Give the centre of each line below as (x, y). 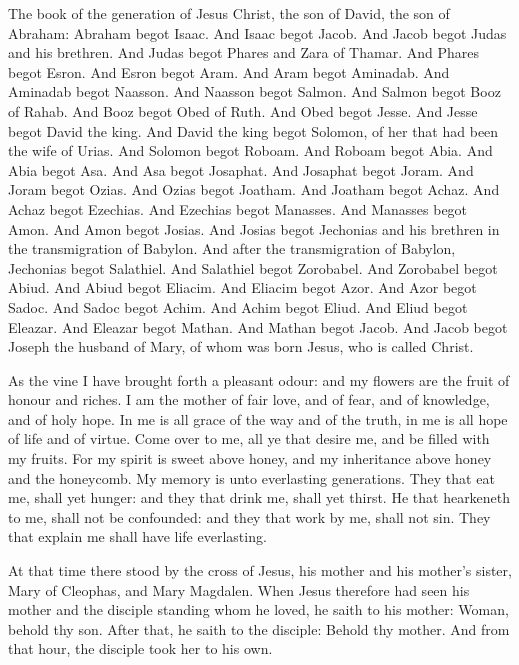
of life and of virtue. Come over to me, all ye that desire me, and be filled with (249, 438)
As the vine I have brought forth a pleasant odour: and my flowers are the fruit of (259, 379)
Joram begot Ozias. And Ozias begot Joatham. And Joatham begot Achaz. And (254, 189)
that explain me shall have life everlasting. (137, 536)
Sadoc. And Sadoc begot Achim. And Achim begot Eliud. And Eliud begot (238, 306)
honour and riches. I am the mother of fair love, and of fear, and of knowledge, (249, 399)
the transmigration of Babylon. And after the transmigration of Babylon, (232, 248)
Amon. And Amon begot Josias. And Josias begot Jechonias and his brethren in (254, 228)
